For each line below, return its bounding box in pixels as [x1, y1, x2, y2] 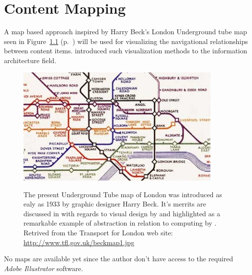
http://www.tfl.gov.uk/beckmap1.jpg [23, 237, 135, 247]
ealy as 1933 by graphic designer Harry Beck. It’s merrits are [23, 199, 206, 209]
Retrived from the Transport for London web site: [23, 227, 173, 237]
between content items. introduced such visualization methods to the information [4, 46, 248, 56]
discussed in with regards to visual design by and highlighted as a [23, 208, 220, 218]
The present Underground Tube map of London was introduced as [23, 189, 222, 199]
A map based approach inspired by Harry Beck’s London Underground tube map [4, 26, 247, 37]
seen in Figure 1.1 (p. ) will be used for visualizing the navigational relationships [4, 36, 248, 46]
